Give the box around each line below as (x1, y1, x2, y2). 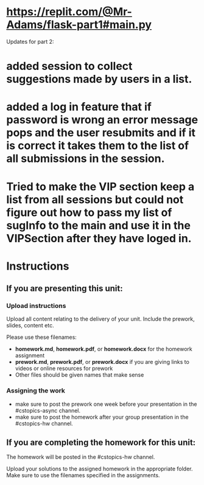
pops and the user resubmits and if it (6, 126, 196, 140)
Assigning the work (6, 386, 66, 395)
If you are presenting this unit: (6, 284, 123, 294)
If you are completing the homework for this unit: (6, 438, 196, 448)
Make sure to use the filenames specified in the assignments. (6, 472, 160, 479)
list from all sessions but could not (6, 192, 184, 206)
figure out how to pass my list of (6, 206, 172, 219)
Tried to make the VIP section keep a (6, 180, 195, 194)
